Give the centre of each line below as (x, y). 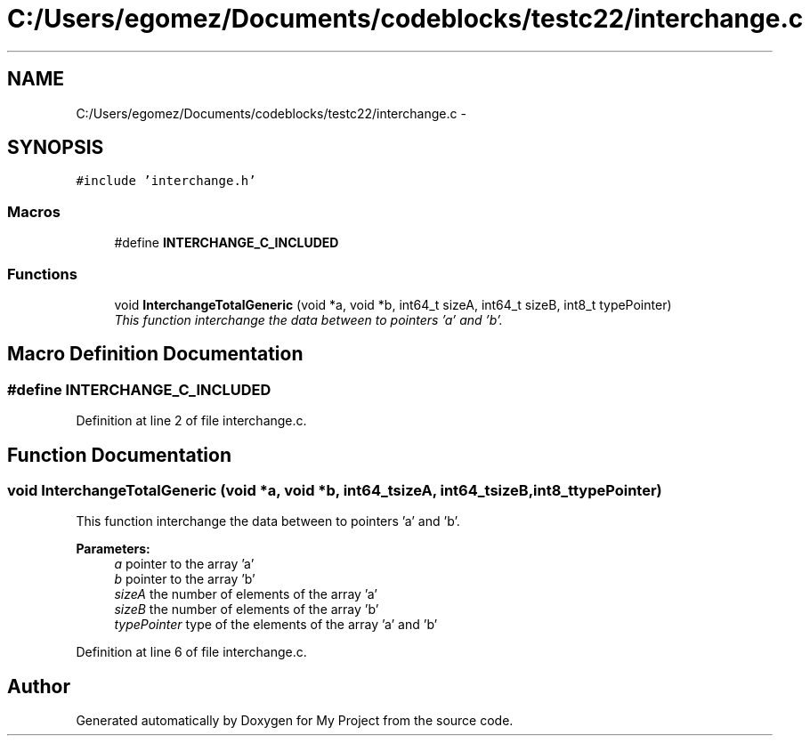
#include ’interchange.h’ (166, 181)
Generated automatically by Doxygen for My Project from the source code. (295, 721)
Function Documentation (119, 455)
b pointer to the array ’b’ (185, 579)
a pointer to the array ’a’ (184, 564)
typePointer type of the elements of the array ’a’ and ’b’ (276, 625)
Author (39, 686)
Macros (34, 211)
